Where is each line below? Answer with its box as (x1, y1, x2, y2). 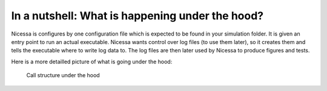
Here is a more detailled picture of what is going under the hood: (11, 58, 173, 65)
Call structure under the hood (26, 72, 100, 79)
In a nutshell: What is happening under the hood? (11, 9, 264, 22)
